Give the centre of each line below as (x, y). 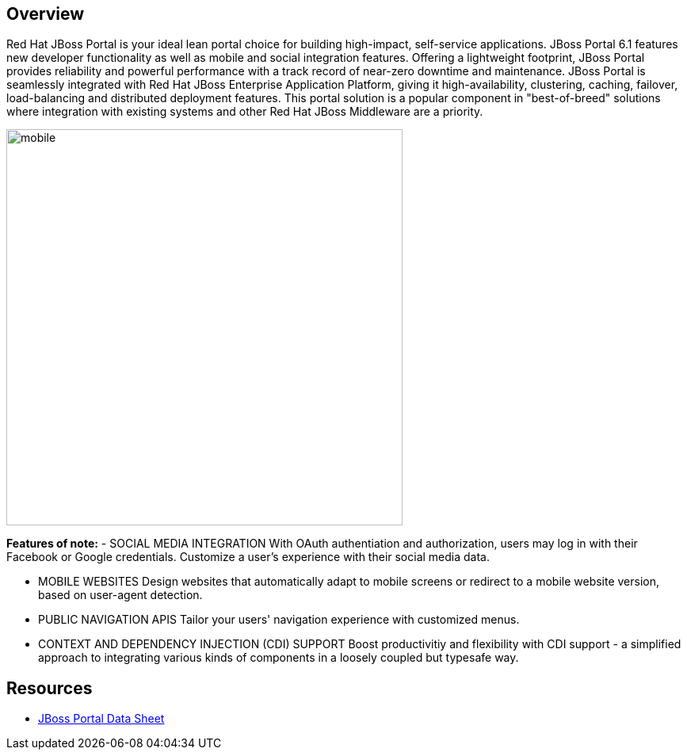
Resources (50, 688)
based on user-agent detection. (120, 595)
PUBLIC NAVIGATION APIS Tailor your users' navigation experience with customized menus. (279, 620)
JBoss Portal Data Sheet (101, 719)
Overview (46, 14)
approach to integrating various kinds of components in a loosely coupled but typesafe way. (279, 658)
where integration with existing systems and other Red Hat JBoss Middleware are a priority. (245, 112)
